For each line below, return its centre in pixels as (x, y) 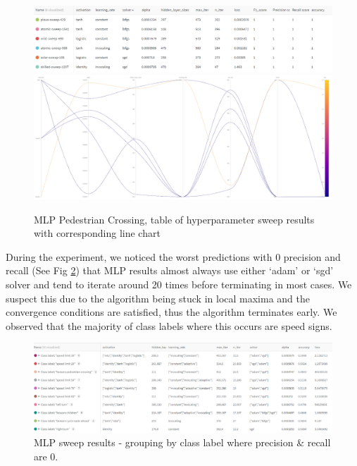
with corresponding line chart (97, 233)
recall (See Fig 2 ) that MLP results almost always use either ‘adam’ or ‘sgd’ (170, 270)
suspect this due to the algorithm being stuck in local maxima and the (158, 298)
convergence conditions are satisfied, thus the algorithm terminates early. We (171, 312)
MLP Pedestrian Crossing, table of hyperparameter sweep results (174, 219)
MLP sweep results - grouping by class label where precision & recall (182, 442)
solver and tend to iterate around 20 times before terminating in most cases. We (179, 284)
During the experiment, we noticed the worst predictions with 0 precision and (173, 256)
